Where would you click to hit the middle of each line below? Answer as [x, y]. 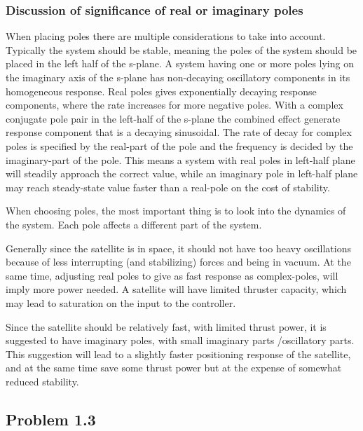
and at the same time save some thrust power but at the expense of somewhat [174, 368]
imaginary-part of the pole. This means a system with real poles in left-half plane [180, 159]
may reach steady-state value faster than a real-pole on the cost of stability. [168, 187]
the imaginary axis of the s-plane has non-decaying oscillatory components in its [178, 77]
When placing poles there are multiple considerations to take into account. [166, 36]
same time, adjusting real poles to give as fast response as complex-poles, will [172, 275]
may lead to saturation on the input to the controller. [121, 302]
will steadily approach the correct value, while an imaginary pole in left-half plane [182, 173]
